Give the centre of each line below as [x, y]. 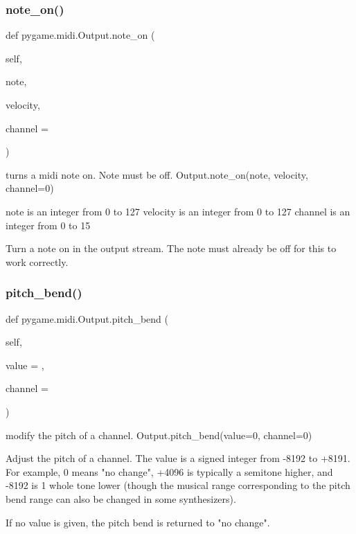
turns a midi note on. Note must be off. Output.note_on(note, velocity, [157, 174]
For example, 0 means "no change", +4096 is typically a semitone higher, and [169, 471]
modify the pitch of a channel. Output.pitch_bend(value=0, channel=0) [159, 435]
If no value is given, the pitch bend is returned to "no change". [138, 522]
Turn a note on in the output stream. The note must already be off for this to [171, 248]
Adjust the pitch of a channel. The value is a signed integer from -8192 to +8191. [178, 458]
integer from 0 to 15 [48, 225]
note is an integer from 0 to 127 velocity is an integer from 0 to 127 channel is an [178, 211]
